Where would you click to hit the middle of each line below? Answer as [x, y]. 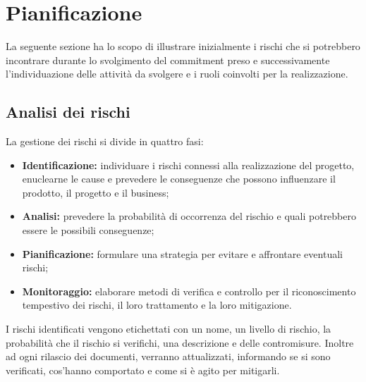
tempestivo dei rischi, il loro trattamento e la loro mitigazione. [157, 305]
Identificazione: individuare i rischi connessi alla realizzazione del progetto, [188, 165]
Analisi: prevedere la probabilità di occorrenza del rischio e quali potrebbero [189, 216]
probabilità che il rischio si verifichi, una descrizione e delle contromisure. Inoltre [180, 342]
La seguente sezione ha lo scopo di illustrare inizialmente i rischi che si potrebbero [183, 46]
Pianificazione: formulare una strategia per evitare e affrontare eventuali [182, 253]
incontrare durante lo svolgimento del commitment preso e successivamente [168, 60]
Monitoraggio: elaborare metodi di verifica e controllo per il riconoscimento [189, 291]
